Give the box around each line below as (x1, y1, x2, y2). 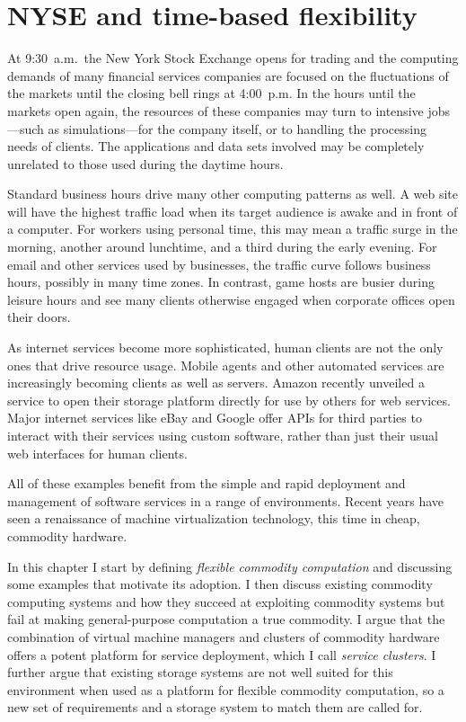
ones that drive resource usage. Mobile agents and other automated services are (7, 355, 444, 374)
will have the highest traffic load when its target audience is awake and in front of (7, 201, 458, 220)
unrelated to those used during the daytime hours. (7, 154, 284, 173)
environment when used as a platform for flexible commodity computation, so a (7, 680, 444, 699)
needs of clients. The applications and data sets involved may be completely (7, 137, 425, 156)
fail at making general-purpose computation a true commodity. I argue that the (7, 610, 445, 628)
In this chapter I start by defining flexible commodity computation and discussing (7, 557, 453, 575)
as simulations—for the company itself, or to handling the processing (48, 119, 426, 138)
